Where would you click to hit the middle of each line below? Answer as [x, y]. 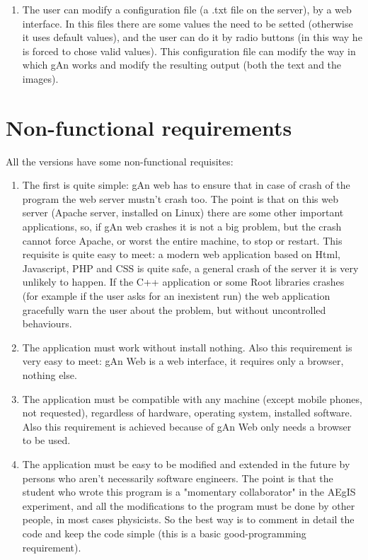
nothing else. [50, 375]
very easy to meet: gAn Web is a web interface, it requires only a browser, [183, 361]
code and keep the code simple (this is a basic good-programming [164, 533]
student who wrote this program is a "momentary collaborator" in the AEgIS [189, 492]
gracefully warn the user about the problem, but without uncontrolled [174, 309]
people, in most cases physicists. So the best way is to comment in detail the [188, 519]
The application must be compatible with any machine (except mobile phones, [192, 398]
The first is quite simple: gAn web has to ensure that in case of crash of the [186, 185]
